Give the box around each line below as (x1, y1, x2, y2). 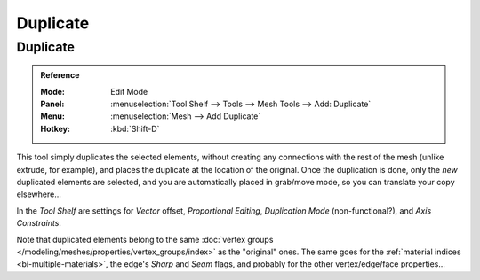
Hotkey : (40, 123, 71, 134)
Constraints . (16, 218, 62, 229)
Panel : (40, 98, 65, 109)
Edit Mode (110, 86, 148, 97)
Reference (40, 70, 80, 81)
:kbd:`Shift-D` (110, 123, 160, 134)
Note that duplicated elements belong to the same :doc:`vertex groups (16, 234, 274, 245)
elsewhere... (16, 189, 62, 199)
